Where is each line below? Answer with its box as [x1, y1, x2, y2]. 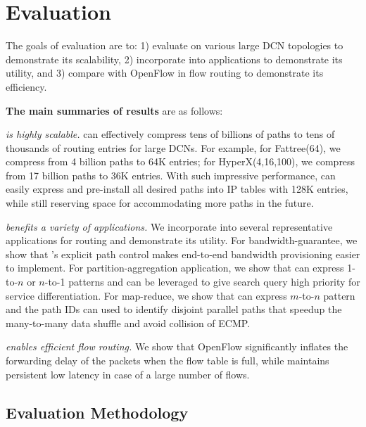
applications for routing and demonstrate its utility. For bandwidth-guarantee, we [6, 233, 358, 248]
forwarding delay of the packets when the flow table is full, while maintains [6, 353, 329, 367]
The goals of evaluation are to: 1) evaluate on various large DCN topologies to [6, 38, 343, 53]
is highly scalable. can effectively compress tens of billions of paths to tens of [6, 127, 335, 141]
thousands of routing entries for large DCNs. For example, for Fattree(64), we [6, 140, 341, 155]
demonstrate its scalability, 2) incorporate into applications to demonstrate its [6, 51, 343, 66]
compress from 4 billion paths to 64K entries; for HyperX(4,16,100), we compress [6, 154, 355, 169]
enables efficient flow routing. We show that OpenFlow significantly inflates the [6, 339, 348, 354]
